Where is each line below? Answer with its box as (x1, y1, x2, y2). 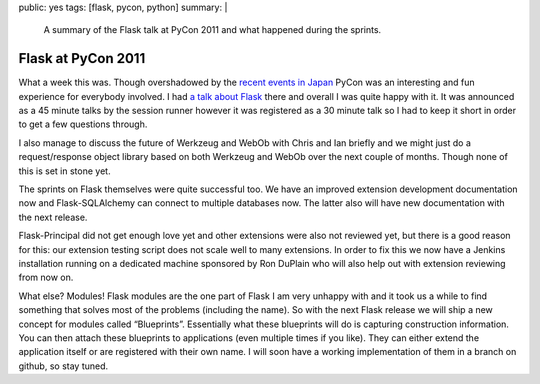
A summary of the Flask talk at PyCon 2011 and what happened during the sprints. (43, 24, 382, 36)
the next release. (18, 211, 88, 223)
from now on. (18, 271, 74, 284)
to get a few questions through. (18, 118, 148, 130)
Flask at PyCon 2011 (18, 50, 146, 67)
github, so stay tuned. (18, 360, 109, 372)
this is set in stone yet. (18, 165, 111, 177)
